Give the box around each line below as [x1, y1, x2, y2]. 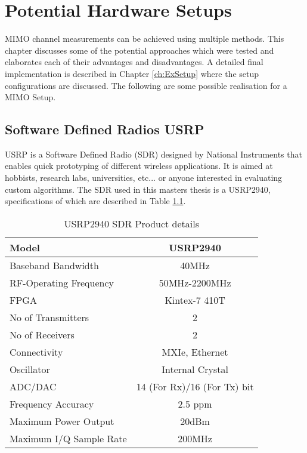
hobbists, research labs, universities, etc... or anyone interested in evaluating [5, 171, 283, 184]
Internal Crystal [162, 362, 228, 376]
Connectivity [10, 344, 63, 359]
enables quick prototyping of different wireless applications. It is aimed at [5, 159, 273, 172]
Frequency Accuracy [10, 396, 94, 411]
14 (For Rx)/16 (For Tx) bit [136, 379, 254, 393]
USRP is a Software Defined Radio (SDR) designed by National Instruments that [5, 147, 302, 160]
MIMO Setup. [5, 91, 56, 103]
